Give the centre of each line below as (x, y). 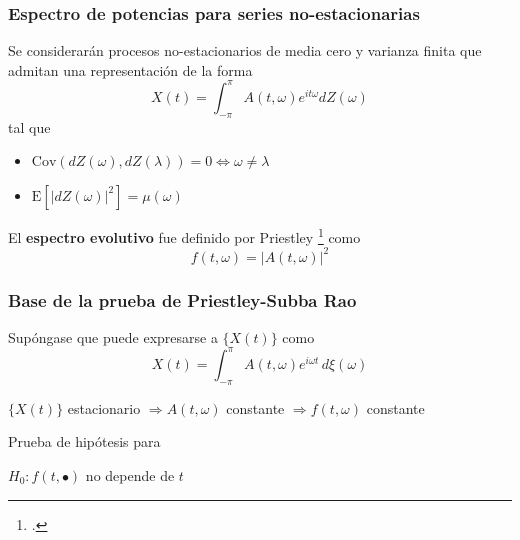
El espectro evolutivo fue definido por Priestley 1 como (184, 235)
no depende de (130, 474)
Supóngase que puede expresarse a (113, 336)
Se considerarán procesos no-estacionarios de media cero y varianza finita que (245, 50)
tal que (29, 126)
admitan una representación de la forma (130, 69)
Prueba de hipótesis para (84, 441)
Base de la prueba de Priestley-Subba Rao (182, 299)
